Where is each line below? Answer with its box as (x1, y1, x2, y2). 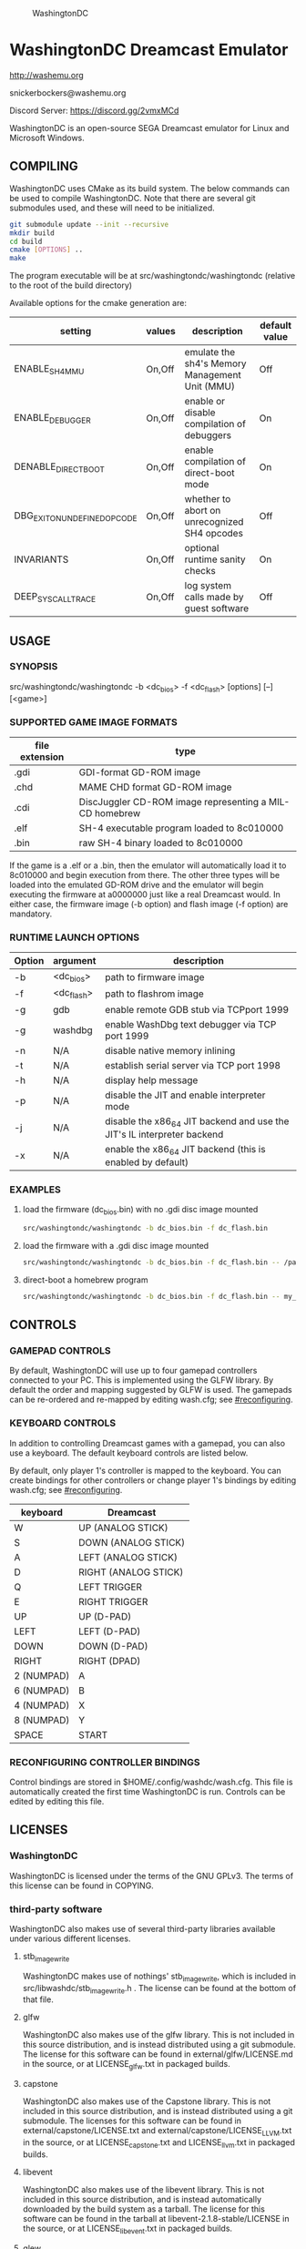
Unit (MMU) (184, 380, 235, 393)
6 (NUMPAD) (14, 1684, 70, 1697)
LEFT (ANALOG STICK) (78, 1550, 178, 1563)
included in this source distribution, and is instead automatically (22, 2193, 262, 2204)
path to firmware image (104, 970, 205, 983)
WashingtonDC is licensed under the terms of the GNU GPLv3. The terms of (9, 1870, 294, 1881)
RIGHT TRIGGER (78, 1595, 148, 1608)
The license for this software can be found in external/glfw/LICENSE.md (22, 2049, 293, 2060)
